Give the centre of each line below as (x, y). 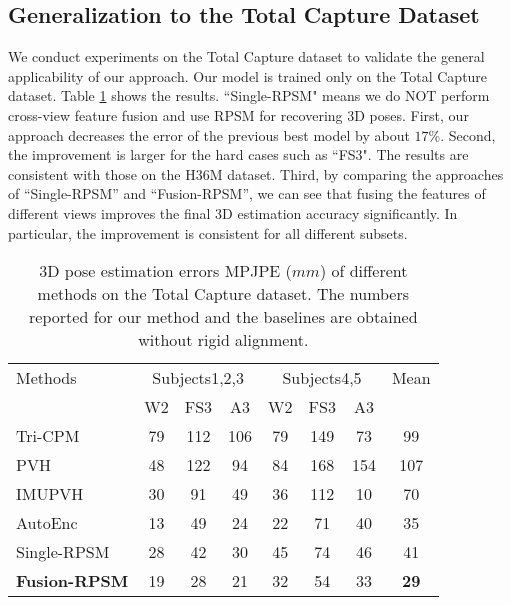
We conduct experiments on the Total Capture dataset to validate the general (246, 56)
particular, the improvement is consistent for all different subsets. (208, 232)
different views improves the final (109, 212)
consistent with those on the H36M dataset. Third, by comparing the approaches (256, 173)
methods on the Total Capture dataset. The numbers (223, 294)
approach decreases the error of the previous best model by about (209, 134)
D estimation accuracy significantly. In (340, 212)
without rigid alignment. (223, 340)
